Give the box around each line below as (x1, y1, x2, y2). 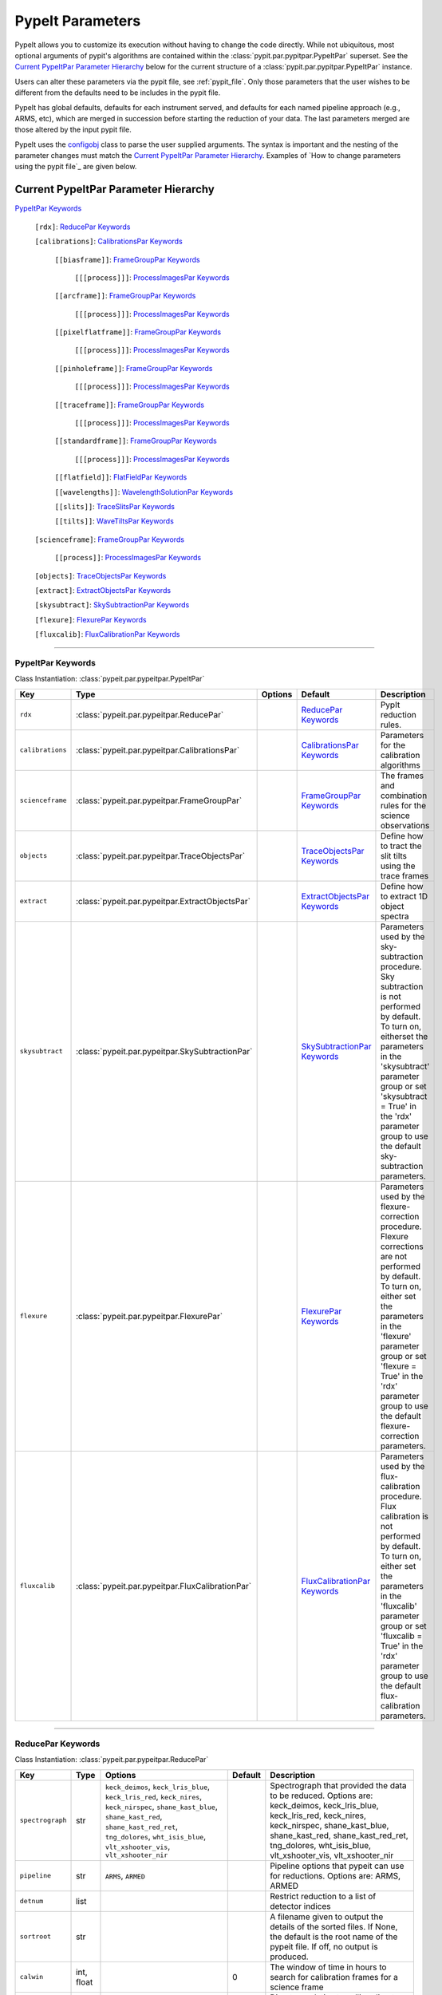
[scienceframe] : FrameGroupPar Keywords (34, 535, 185, 544)
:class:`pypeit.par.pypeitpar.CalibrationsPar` (76, 745, 240, 756)
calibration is (380, 1511, 428, 1522)
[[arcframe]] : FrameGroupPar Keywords (54, 291, 196, 301)
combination (380, 790, 428, 801)
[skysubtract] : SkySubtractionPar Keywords (34, 600, 190, 610)
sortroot (19, 1932, 52, 1941)
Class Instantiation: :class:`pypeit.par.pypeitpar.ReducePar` (14, 1755, 209, 1764)
